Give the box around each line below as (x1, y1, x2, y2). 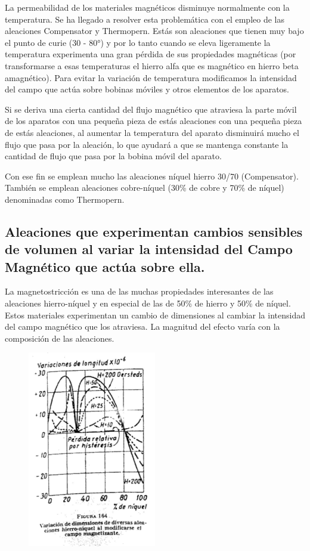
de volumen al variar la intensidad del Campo (5, 240, 293, 258)
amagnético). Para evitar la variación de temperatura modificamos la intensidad (5, 71, 297, 83)
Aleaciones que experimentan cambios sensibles (5, 222, 303, 240)
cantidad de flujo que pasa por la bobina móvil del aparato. (5, 150, 222, 162)
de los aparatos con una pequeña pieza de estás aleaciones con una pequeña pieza (5, 114, 302, 127)
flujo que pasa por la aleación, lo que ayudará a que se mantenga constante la (5, 138, 289, 150)
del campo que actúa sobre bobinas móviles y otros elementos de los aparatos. (5, 83, 289, 95)
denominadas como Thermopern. (5, 193, 125, 205)
